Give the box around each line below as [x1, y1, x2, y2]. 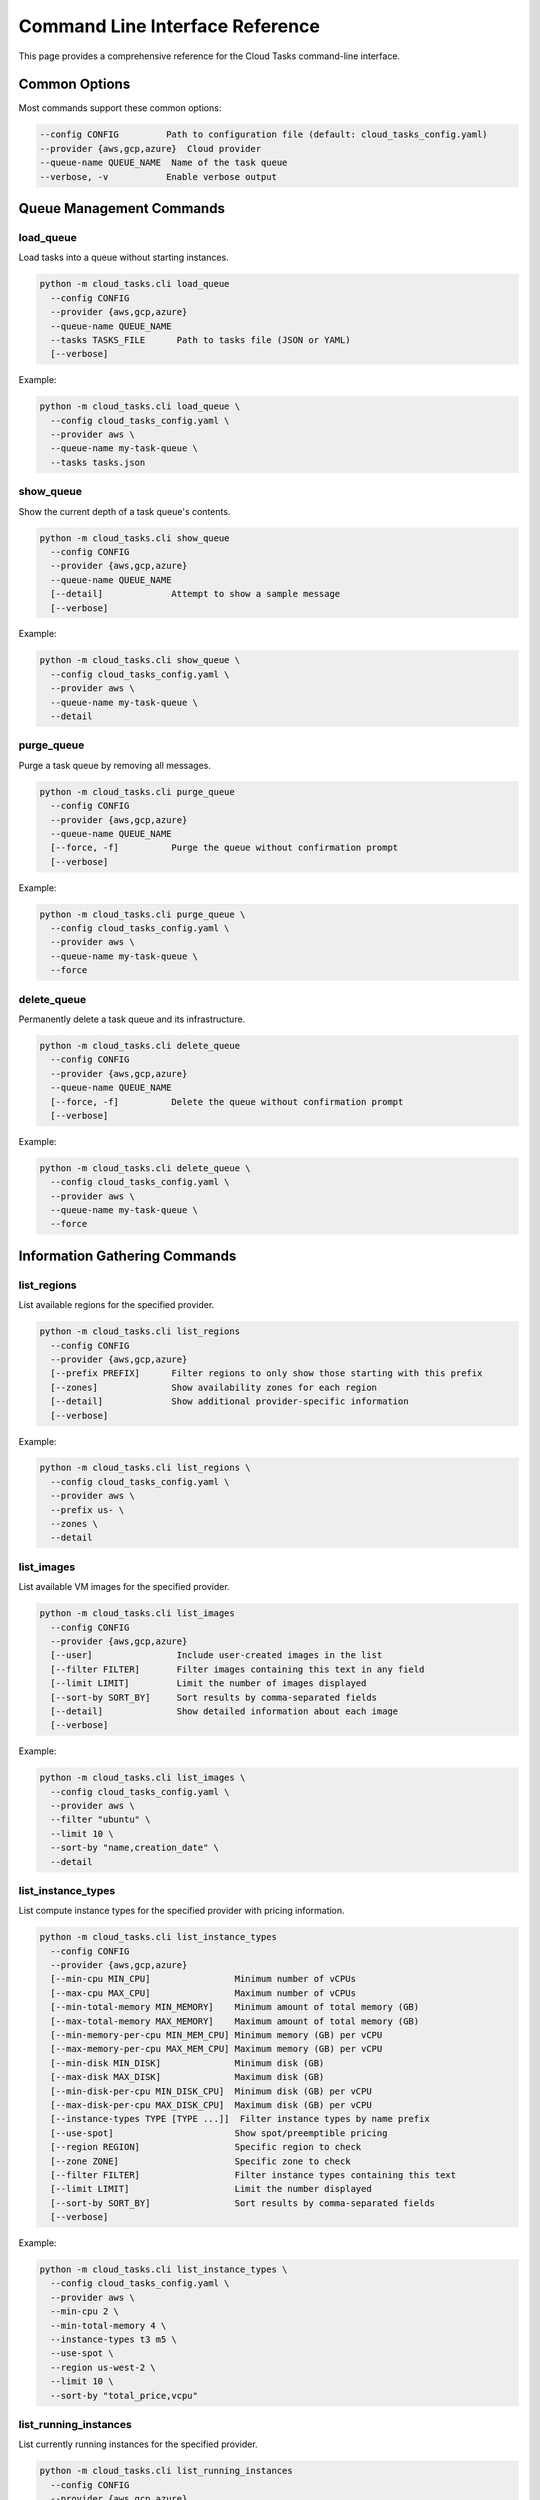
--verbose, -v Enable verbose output [39, 171, 277, 182]
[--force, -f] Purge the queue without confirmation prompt [50, 842, 399, 854]
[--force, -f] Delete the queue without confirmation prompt [50, 1096, 404, 1107]
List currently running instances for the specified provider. [18, 2438, 259, 2450]
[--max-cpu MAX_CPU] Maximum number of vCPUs [50, 1987, 357, 1999]
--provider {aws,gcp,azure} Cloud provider [39, 143, 262, 154]
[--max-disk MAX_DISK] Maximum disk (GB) [50, 2071, 325, 2083]
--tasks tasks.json [50, 456, 146, 468]
